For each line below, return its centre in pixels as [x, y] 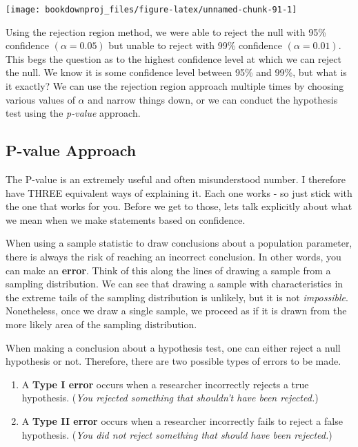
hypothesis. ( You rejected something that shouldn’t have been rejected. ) [170, 398]
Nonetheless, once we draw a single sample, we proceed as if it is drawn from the [176, 311]
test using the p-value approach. [73, 113]
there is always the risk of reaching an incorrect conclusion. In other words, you [173, 256]
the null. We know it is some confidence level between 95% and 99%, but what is [176, 72]
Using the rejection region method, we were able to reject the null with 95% [166, 31]
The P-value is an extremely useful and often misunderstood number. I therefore [176, 179]
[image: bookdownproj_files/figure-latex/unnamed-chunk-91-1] [151, 10]
